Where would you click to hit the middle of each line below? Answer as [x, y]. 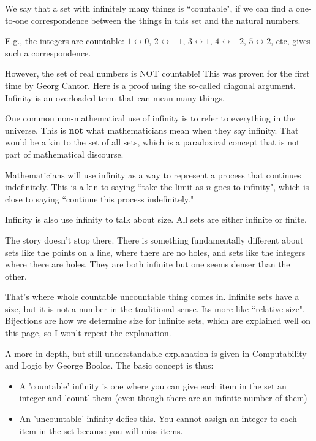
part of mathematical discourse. [64, 154]
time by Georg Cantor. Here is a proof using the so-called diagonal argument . [150, 85]
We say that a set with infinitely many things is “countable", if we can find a [149, 8]
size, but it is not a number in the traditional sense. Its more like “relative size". [155, 308]
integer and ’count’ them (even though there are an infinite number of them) [163, 398]
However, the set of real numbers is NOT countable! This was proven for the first [157, 73]
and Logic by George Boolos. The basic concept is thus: [109, 365]
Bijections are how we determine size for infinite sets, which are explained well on [158, 320]
